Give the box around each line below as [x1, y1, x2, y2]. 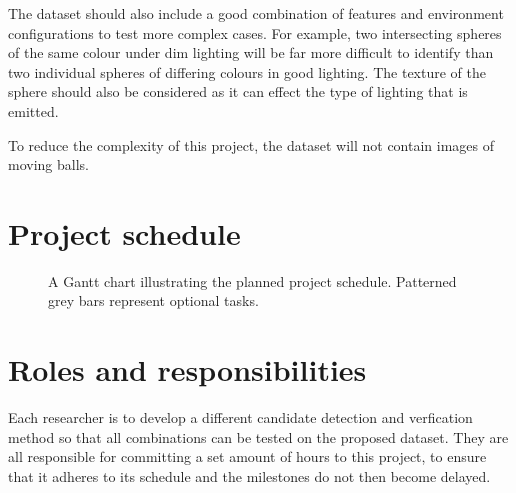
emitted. [8, 100, 59, 121]
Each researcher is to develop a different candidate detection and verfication [8, 407, 473, 428]
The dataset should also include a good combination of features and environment [8, 3, 504, 23]
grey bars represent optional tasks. [48, 290, 259, 311]
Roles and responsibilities [8, 349, 367, 390]
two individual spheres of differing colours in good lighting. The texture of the [8, 61, 486, 82]
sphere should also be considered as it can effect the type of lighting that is [8, 81, 468, 102]
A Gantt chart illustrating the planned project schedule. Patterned [48, 270, 457, 291]
